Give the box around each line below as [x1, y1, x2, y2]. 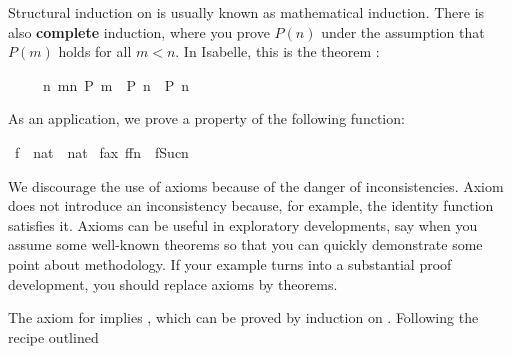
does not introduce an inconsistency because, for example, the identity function [8, 195, 494, 216]
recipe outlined [8, 326, 99, 347]
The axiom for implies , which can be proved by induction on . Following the [8, 307, 479, 328]
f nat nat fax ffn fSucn [14, 141, 189, 162]
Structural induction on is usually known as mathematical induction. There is [8, 2, 485, 22]
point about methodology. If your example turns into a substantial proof [8, 253, 452, 274]
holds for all [58, 41, 132, 62]
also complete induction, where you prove [8, 21, 270, 42]
